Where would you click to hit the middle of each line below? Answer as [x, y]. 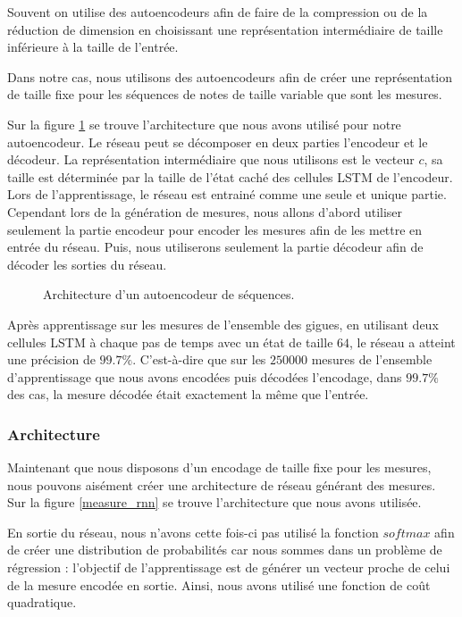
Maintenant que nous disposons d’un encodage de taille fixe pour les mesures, [219, 467]
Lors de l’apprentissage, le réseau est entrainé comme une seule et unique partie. [227, 194]
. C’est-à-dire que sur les [199, 359]
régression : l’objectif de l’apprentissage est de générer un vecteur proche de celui [229, 567]
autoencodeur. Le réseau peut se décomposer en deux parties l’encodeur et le [218, 142]
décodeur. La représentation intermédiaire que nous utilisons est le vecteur [211, 159]
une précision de [51, 359]
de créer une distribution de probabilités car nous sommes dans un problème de [225, 550]
